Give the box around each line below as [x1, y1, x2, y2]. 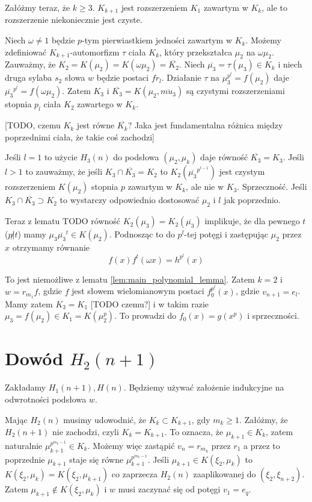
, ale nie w [186, 180, 224, 193]
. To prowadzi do [114, 309, 177, 322]
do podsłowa [113, 151, 159, 163]
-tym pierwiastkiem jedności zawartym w [82, 34, 232, 46]
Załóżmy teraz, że [5, 1, 70, 13]
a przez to [243, 439, 280, 451]
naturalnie [5, 439, 43, 451]
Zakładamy [5, 381, 46, 394]
